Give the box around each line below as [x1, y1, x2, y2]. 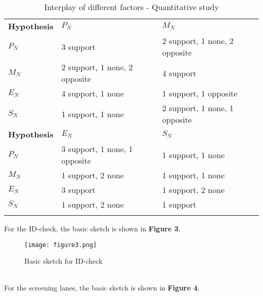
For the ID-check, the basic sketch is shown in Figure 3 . [4, 223, 181, 233]
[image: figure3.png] [24, 241, 97, 249]
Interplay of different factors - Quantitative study [44, 1, 219, 13]
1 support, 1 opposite [162, 87, 238, 99]
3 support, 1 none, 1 [61, 143, 133, 155]
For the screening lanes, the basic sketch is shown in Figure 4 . [4, 282, 200, 293]
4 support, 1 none [61, 87, 124, 99]
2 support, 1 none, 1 [162, 102, 234, 114]
